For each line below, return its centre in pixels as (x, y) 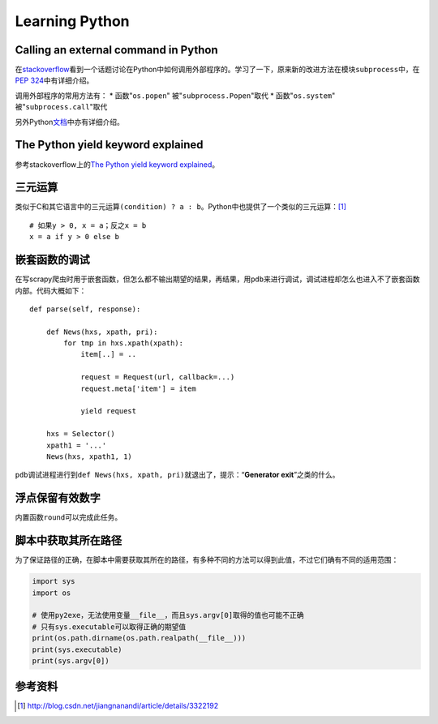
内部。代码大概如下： (51, 290)
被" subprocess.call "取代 (61, 107)
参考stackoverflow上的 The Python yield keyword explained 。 (117, 164)
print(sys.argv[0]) (71, 660)
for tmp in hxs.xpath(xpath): (124, 343)
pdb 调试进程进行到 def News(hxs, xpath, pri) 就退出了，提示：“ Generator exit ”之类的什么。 (177, 475)
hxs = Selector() (80, 434)
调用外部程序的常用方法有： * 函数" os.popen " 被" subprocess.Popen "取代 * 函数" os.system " (175, 95)
